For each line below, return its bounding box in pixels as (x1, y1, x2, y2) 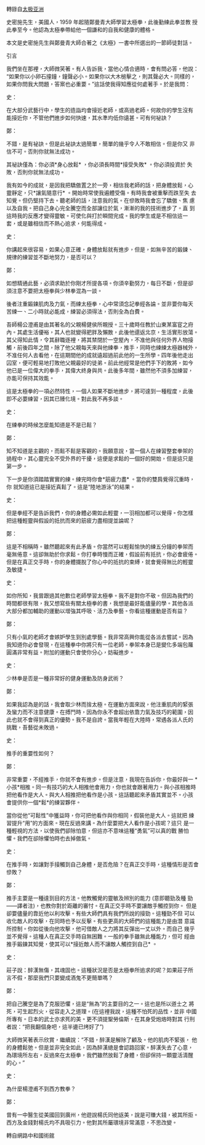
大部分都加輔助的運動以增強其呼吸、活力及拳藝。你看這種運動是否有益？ (6, 607, 188, 614)
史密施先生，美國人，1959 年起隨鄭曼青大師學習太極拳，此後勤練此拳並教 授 (6, 18, 198, 26)
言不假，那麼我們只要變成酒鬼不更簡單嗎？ (6, 974, 113, 981)
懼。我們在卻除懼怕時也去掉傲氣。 (6, 835, 92, 842)
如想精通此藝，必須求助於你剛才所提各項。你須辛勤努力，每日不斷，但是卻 (6, 279, 193, 287)
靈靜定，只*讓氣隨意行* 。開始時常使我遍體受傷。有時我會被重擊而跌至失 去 (6, 189, 196, 196)
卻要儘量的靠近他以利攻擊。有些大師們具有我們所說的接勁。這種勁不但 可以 (6, 910, 195, 917)
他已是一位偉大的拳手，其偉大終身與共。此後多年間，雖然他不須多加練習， (6, 367, 193, 374)
